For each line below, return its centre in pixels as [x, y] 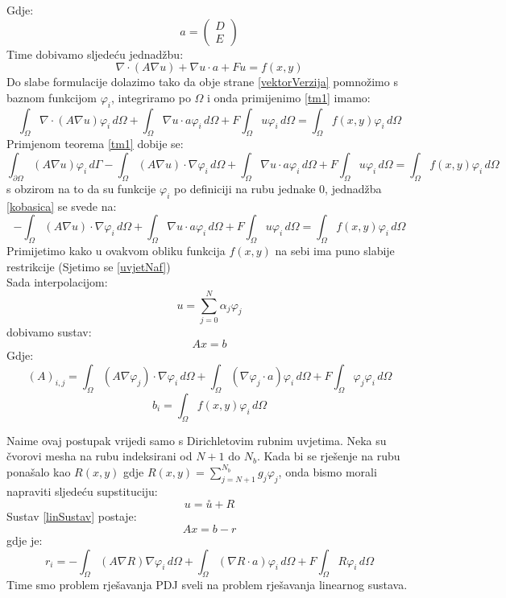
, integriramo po [151, 97]
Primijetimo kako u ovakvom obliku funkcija [116, 250]
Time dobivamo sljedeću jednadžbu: [95, 54]
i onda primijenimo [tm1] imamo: [289, 97]
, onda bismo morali [328, 471]
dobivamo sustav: [49, 331]
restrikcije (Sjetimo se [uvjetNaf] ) [89, 266]
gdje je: [25, 540]
